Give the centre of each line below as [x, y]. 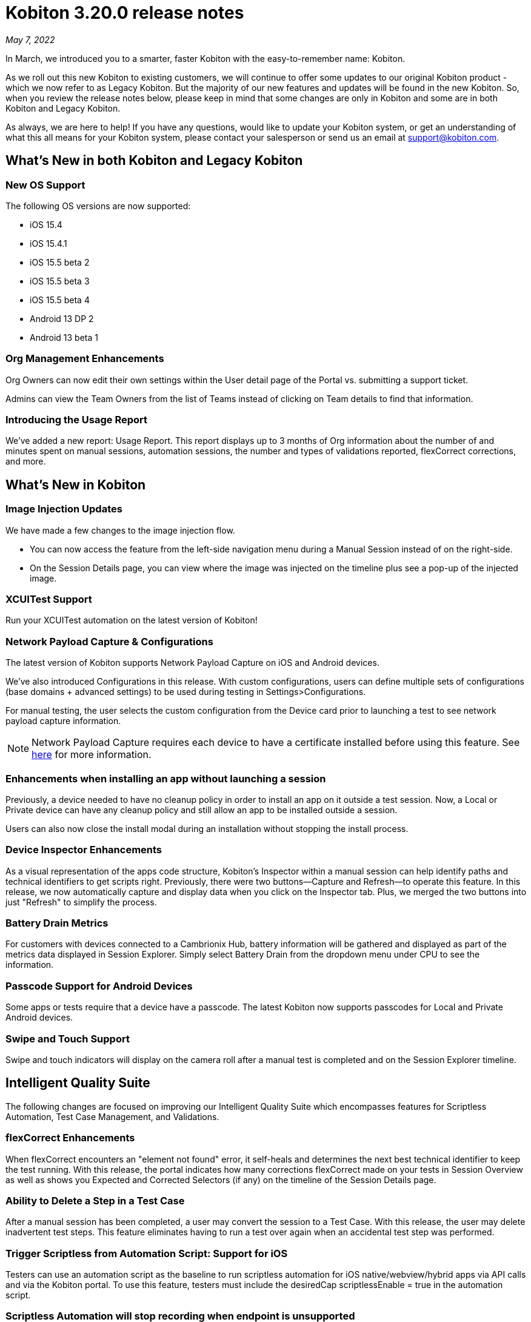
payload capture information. [63, 721]
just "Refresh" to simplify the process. [81, 902]
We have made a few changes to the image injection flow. [120, 530]
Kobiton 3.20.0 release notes [125, 13]
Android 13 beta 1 [64, 337]
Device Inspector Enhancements [84, 850]
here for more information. [92, 755]
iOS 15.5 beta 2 [60, 262]
